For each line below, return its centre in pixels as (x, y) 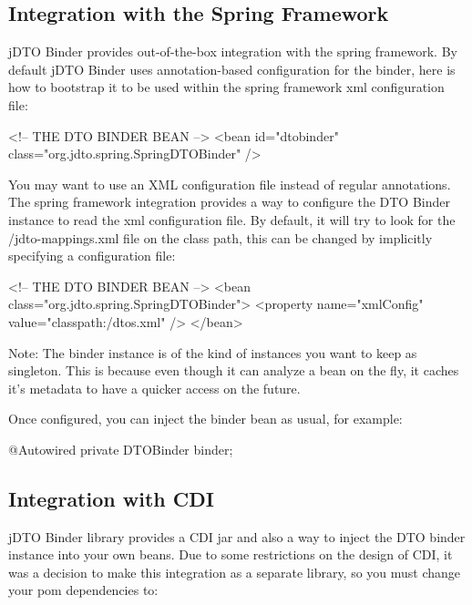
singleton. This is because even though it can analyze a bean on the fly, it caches (234, 370)
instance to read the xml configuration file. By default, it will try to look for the (232, 219)
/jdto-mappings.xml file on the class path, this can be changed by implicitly (221, 237)
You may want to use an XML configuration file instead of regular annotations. (230, 184)
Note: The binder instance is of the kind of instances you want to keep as (213, 352)
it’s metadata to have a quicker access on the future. (154, 388)
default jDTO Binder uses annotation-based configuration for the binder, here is (232, 69)
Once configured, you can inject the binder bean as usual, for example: (205, 419)
